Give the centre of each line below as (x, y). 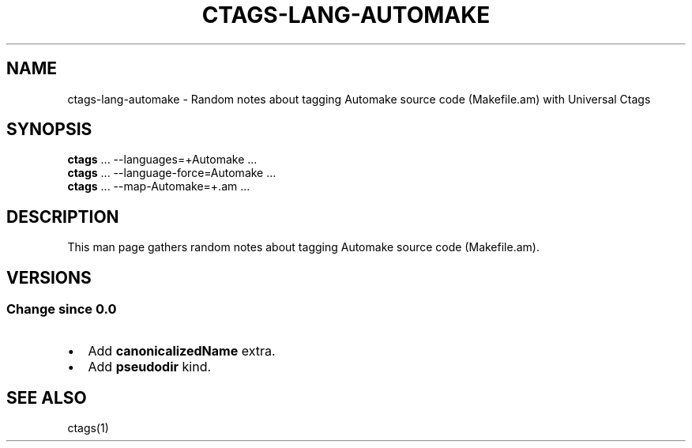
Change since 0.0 (62, 309)
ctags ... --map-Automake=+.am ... (159, 186)
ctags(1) (88, 428)
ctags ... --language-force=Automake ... (172, 173)
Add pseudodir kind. (150, 366)
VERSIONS (49, 277)
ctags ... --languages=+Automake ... (162, 160)
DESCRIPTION (63, 216)
